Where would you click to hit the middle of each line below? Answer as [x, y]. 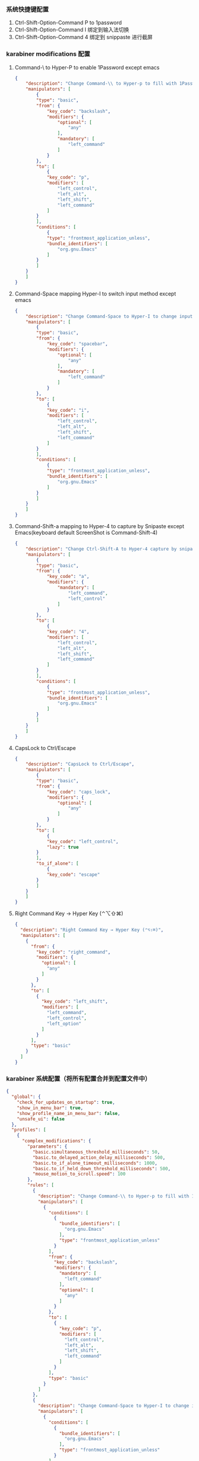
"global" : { [26, 1097]
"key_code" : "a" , [68, 577]
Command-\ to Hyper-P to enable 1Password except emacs [87, 67]
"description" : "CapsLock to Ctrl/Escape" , [80, 764]
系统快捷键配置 [28, 9]
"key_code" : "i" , [68, 410]
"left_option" [64, 1024]
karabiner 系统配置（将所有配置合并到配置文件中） [78, 1078]
